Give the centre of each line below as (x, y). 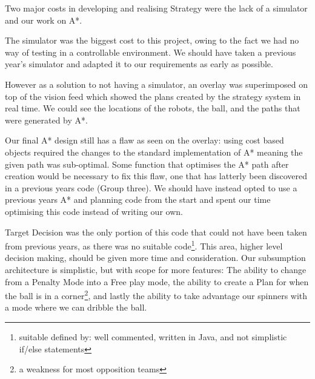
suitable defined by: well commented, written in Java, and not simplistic (153, 336)
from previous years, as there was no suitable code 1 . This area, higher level (144, 245)
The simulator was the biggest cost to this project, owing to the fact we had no (152, 40)
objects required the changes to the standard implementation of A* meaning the (154, 152)
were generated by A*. (46, 120)
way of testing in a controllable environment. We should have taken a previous (151, 52)
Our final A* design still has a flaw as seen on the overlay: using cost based (144, 140)
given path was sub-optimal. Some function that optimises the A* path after (147, 164)
